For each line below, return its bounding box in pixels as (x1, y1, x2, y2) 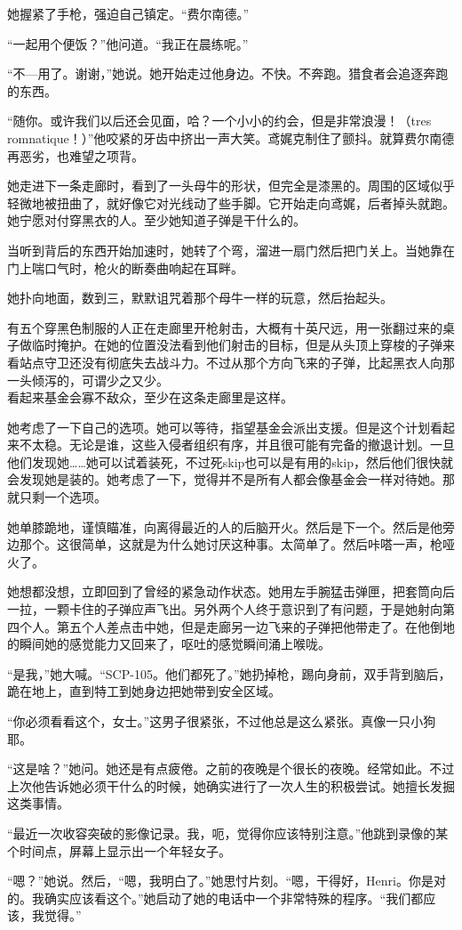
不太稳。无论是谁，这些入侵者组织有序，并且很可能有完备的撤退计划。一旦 (19, 435, 455, 454)
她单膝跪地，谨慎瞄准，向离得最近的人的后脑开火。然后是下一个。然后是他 (7, 517, 442, 536)
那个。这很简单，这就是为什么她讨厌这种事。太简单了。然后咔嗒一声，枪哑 (19, 535, 455, 554)
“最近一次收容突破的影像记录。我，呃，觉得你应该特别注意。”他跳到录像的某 (7, 823, 449, 842)
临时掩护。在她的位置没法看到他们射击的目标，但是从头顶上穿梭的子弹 (31, 336, 442, 354)
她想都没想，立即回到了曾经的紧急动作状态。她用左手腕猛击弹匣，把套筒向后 (7, 582, 455, 601)
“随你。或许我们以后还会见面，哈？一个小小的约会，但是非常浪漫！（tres (7, 111, 432, 130)
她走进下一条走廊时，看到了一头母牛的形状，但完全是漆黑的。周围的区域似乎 (7, 176, 455, 195)
